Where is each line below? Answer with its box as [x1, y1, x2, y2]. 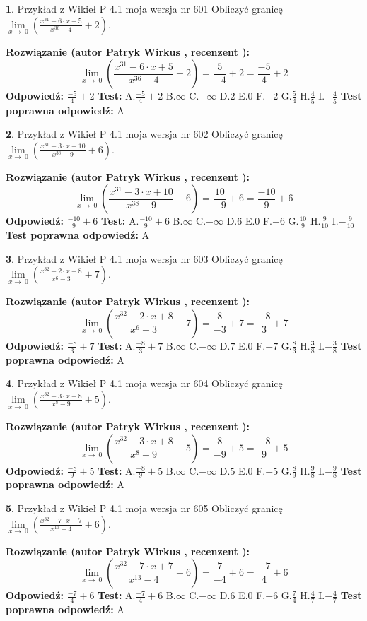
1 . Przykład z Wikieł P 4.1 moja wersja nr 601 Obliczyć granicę [6, 1, 283, 16]
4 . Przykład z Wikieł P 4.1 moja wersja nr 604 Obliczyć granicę [6, 376, 283, 391]
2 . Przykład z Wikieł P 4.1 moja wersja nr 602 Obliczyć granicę [6, 126, 283, 141]
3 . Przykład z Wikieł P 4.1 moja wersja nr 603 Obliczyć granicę [6, 251, 283, 266]
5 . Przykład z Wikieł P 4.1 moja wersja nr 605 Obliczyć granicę [6, 500, 283, 515]
